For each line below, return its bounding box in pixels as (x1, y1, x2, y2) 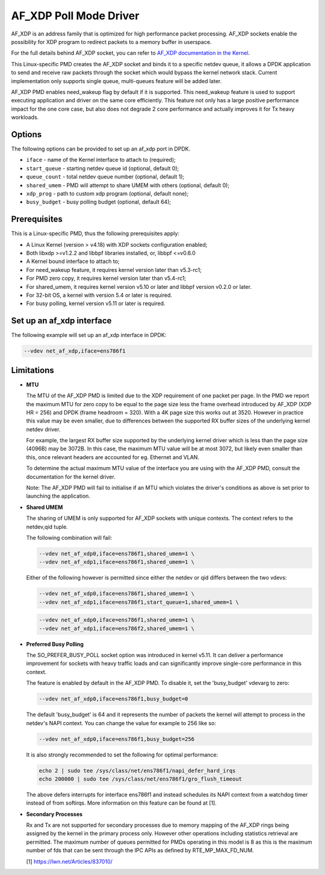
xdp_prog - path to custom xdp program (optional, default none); (26, 190, 189, 197)
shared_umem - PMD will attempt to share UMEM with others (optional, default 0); (26, 181, 230, 189)
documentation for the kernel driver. (26, 473, 116, 480)
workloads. (11, 114, 39, 121)
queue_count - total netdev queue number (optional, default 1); (26, 173, 185, 181)
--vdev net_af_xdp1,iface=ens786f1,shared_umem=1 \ (39, 558, 195, 566)
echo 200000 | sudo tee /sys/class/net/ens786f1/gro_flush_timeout (39, 775, 243, 782)
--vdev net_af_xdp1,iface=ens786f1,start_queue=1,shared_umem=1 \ (39, 599, 239, 605)
